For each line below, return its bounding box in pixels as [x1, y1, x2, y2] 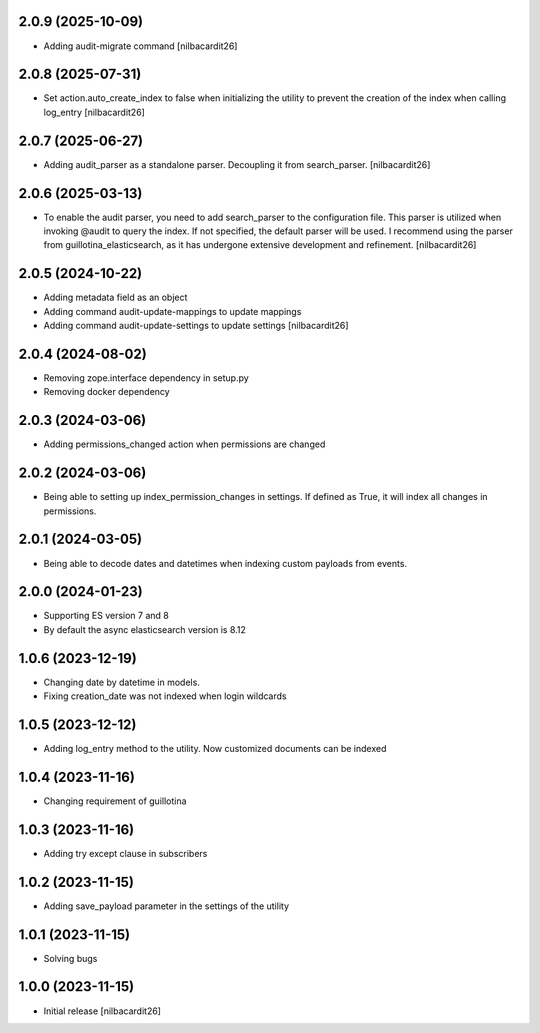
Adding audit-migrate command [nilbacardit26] [43, 40, 238, 52]
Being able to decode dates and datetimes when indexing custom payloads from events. [43, 557, 408, 569]
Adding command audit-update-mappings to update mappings [43, 305, 302, 317]
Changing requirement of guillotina [43, 795, 187, 807]
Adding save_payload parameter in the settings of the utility [43, 900, 290, 912]
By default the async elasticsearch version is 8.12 [43, 623, 247, 635]
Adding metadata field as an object [43, 291, 188, 304]
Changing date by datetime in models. [43, 676, 200, 688]
